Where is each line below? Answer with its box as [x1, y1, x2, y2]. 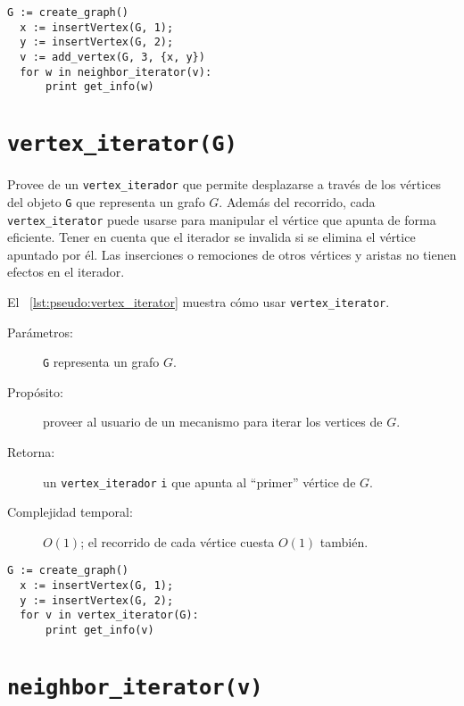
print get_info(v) [45, 624, 154, 637]
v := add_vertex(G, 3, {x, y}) [20, 50, 205, 63]
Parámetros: [7, 322, 73, 341]
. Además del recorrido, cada [219, 192, 376, 211]
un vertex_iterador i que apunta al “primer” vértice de [43, 472, 356, 491]
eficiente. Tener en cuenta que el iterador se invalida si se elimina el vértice [7, 228, 416, 246]
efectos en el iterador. [7, 262, 125, 281]
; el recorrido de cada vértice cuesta [80, 532, 275, 551]
